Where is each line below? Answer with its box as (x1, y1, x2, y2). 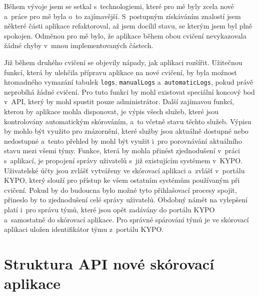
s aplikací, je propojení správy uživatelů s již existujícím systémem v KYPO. (4, 155, 243, 165)
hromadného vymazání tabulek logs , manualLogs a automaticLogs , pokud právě (4, 77, 253, 87)
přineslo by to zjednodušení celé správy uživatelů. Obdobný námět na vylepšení (4, 194, 247, 205)
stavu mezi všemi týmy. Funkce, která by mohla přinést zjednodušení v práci (4, 145, 240, 156)
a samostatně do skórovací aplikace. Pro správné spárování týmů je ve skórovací (4, 214, 249, 224)
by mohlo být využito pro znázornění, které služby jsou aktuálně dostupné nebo (4, 126, 248, 136)
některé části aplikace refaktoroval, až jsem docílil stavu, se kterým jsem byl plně (4, 21, 252, 31)
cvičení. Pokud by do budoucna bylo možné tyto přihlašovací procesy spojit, (4, 184, 237, 195)
